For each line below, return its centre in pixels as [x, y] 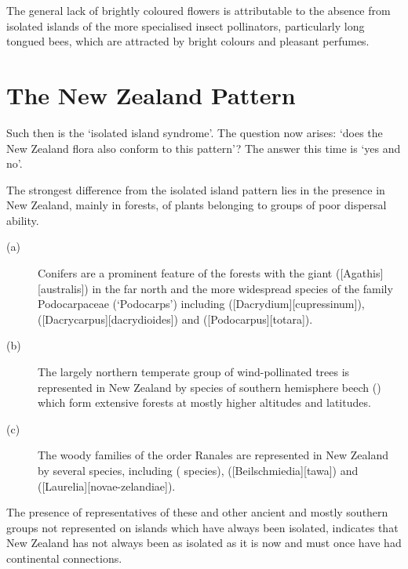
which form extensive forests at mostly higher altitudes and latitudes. [204, 402]
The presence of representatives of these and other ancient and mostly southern [197, 512]
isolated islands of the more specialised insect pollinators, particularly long [186, 25]
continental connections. [64, 558]
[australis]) [63, 288]
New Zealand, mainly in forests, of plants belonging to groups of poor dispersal [197, 205]
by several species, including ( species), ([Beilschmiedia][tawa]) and [198, 470]
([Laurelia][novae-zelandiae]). [107, 486]
